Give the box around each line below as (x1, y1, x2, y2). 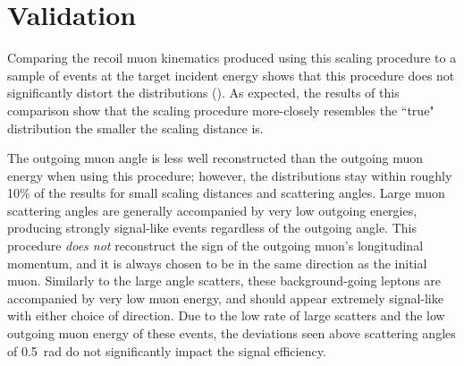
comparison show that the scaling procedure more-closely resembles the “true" (7, 100, 434, 119)
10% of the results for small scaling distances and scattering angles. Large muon (7, 183, 445, 202)
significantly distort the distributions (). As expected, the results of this (7, 83, 400, 102)
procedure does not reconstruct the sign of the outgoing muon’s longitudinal (7, 236, 424, 255)
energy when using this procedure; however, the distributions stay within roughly (7, 166, 452, 184)
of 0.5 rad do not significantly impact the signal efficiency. (7, 341, 326, 360)
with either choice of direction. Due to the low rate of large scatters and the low (7, 306, 445, 325)
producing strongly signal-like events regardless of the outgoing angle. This (7, 218, 417, 237)
